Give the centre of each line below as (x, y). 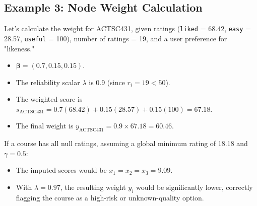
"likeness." (19, 48)
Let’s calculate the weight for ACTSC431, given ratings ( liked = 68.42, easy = (127, 28)
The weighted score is (49, 99)
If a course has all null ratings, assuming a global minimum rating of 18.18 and (126, 143)
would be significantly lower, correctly (195, 187)
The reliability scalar (48, 82)
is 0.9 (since (107, 82)
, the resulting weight (93, 187)
